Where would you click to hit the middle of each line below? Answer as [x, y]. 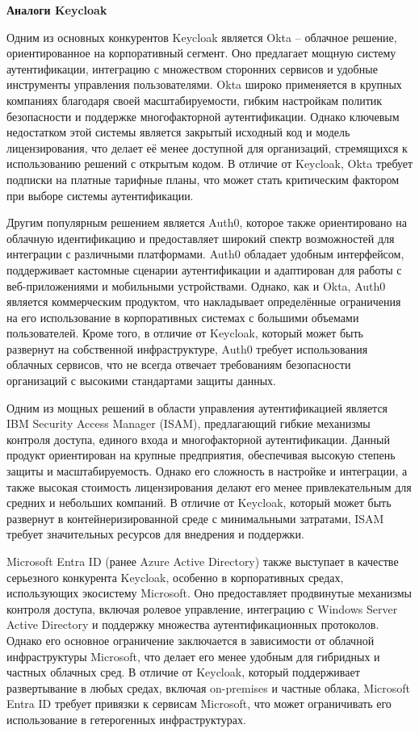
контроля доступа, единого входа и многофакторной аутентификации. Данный [198, 439]
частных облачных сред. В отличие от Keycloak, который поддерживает [183, 672]
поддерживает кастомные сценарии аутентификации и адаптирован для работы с [204, 269]
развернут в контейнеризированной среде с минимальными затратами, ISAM [195, 518]
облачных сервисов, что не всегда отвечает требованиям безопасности [179, 364]
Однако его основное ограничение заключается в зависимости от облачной [191, 640]
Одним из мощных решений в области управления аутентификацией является [197, 407]
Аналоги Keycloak [57, 10]
